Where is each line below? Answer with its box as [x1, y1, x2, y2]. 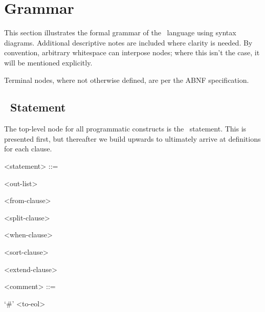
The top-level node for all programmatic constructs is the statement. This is [4, 123, 247, 134]
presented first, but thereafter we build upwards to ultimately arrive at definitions [4, 133, 261, 144]
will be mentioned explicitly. [4, 57, 93, 68]
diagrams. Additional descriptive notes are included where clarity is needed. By [4, 37, 253, 48]
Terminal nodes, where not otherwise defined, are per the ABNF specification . [4, 74, 249, 85]
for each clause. [4, 143, 52, 154]
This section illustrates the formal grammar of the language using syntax [4, 27, 236, 38]
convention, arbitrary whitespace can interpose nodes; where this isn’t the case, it [4, 47, 260, 58]
